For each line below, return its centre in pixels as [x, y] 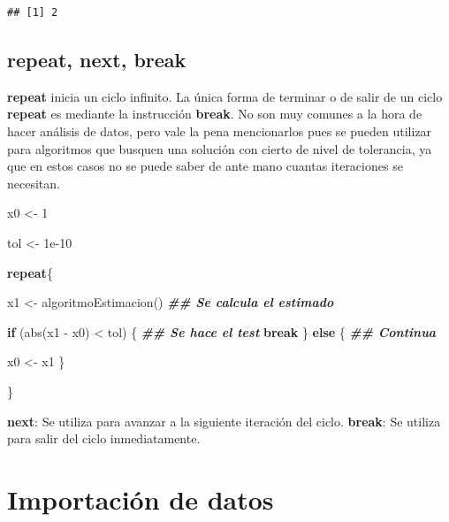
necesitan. [34, 183]
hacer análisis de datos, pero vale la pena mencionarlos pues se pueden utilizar [220, 130]
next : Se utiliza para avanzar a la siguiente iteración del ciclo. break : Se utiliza [224, 421]
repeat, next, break [97, 59]
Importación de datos [141, 499]
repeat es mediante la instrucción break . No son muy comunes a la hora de [215, 114]
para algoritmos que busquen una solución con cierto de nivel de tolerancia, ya [220, 148]
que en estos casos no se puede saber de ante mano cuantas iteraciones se [205, 166]
